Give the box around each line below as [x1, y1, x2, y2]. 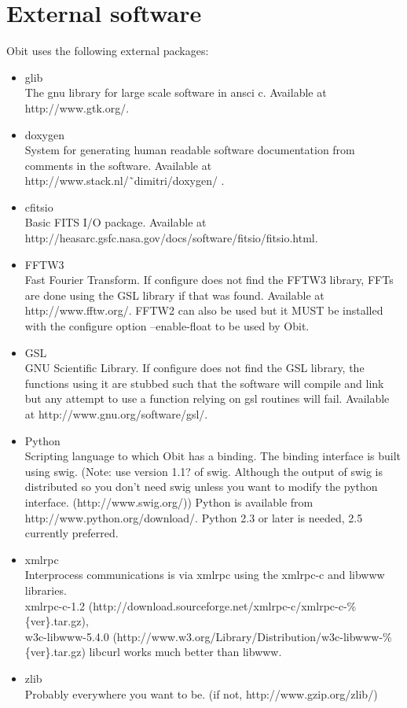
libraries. [24, 581, 67, 598]
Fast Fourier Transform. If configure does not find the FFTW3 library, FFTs [24, 271, 394, 288]
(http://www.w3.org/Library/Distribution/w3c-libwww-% [112, 628, 392, 644]
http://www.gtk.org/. [24, 99, 130, 116]
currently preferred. [24, 525, 119, 541]
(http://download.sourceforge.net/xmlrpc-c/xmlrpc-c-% [88, 597, 357, 614]
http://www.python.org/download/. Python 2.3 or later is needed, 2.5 [24, 509, 363, 525]
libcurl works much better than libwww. [89, 643, 282, 660]
